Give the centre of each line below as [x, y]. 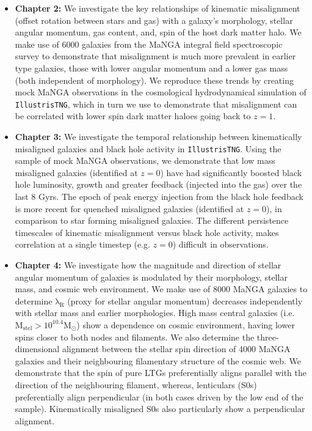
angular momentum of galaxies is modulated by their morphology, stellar [151, 277]
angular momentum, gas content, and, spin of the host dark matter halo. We [158, 32]
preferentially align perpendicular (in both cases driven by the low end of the [159, 396]
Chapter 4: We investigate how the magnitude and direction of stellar [148, 265]
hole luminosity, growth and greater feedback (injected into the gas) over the [158, 184]
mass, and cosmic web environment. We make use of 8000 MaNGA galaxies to [161, 289]
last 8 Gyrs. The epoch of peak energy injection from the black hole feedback [159, 197]
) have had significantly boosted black [231, 172]
